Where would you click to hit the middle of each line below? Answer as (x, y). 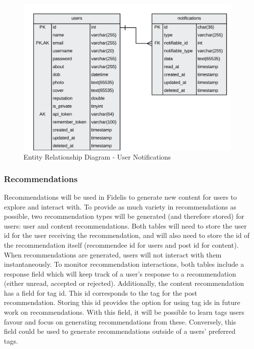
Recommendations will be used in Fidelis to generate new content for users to (120, 197)
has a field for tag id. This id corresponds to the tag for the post (101, 292)
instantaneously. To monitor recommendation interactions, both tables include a (124, 264)
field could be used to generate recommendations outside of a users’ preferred (120, 331)
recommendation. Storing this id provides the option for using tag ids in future (122, 302)
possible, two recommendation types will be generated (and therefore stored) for (124, 216)
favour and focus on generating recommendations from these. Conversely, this (120, 321)
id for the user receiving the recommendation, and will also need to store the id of (127, 235)
